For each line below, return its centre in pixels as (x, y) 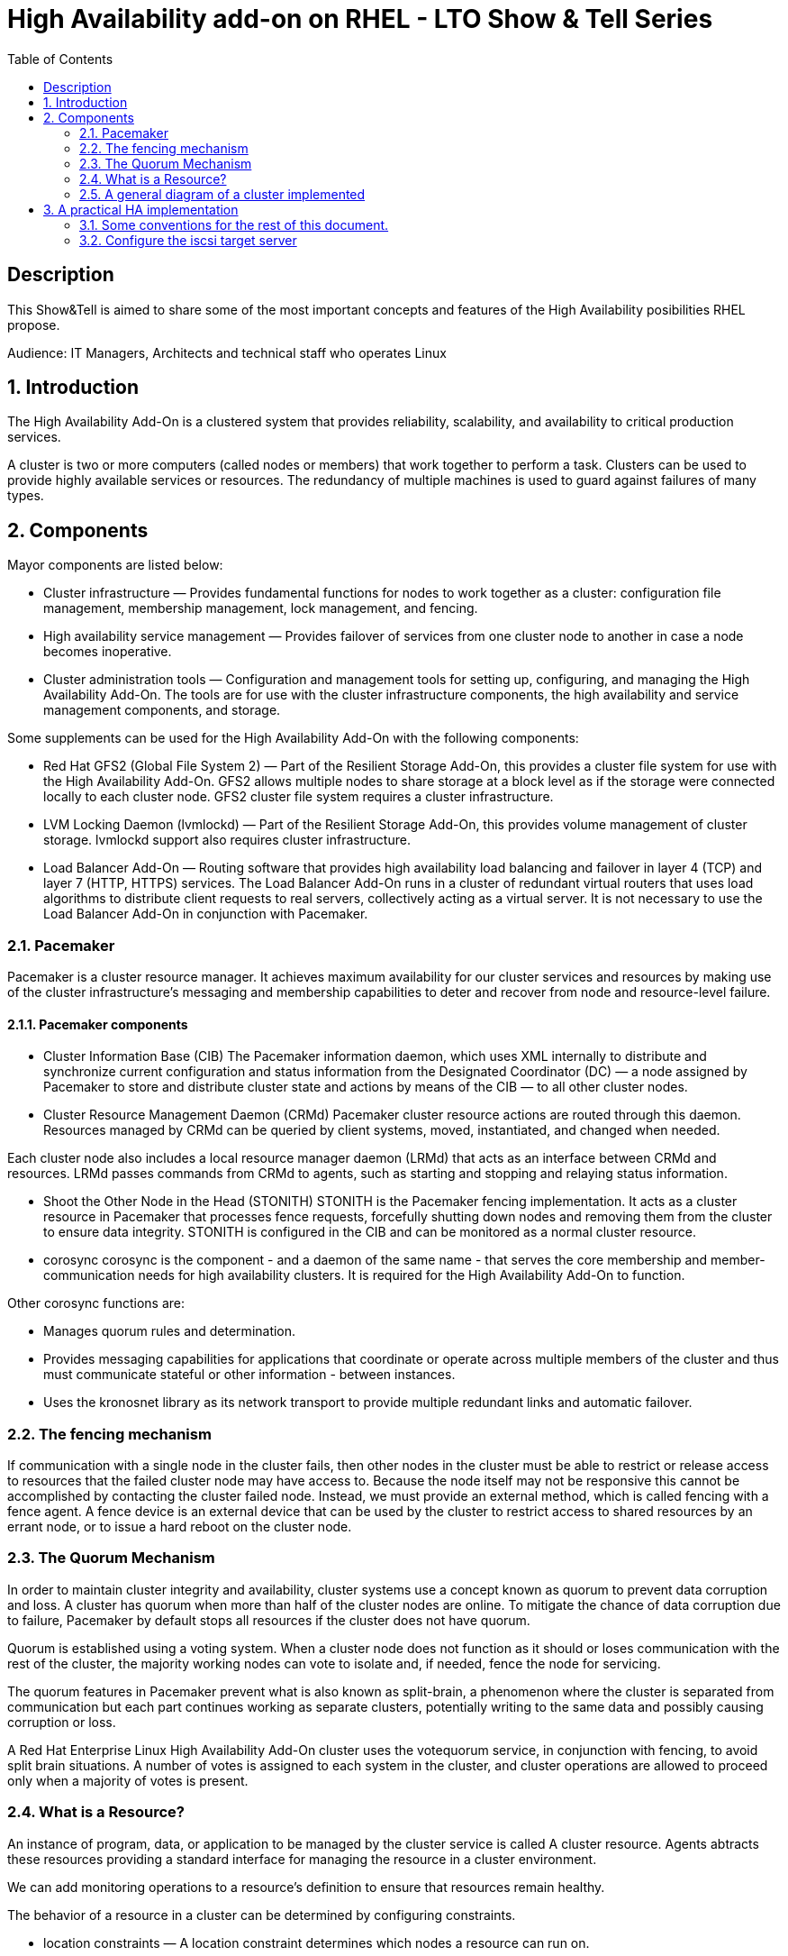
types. (26, 496)
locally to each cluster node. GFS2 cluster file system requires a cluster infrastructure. (299, 797)
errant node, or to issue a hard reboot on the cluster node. (180, 1526)
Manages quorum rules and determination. (170, 1331)
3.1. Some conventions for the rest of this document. (234, 224)
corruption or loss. (62, 1722)
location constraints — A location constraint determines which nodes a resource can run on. (317, 1942)
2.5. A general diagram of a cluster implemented (222, 194)
